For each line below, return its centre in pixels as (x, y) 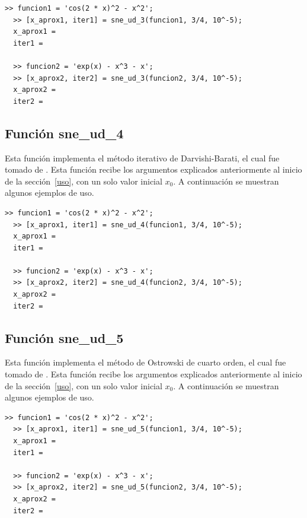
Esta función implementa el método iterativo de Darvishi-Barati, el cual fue (142, 158)
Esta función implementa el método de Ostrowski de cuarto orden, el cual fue (145, 362)
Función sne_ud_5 (64, 337)
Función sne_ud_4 (64, 133)
